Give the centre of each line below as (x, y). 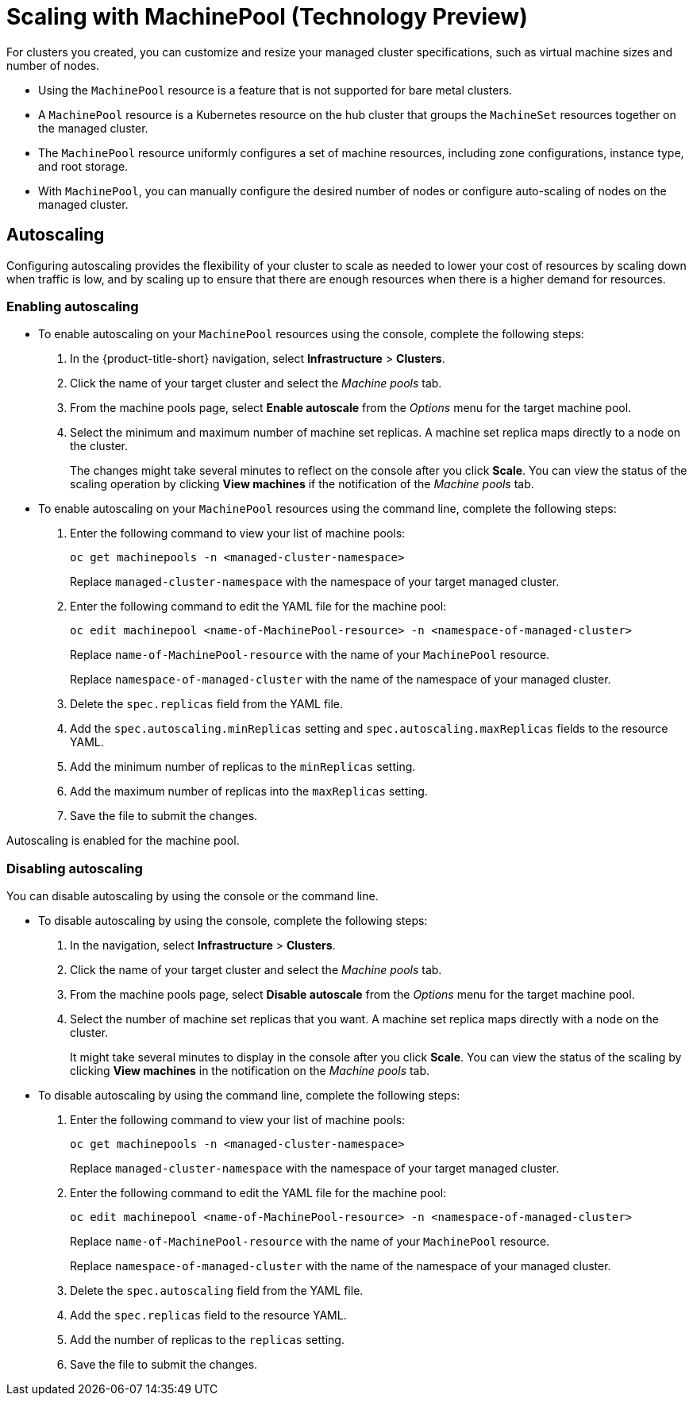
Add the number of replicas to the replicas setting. (207, 1340)
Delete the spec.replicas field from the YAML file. (207, 704)
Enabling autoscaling (73, 306)
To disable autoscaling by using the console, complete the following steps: (233, 921)
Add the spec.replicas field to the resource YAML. (208, 1315)
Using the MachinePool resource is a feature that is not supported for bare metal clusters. (275, 90)
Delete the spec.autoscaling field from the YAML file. (217, 1291)
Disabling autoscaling (75, 868)
